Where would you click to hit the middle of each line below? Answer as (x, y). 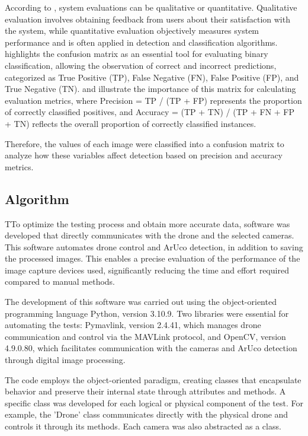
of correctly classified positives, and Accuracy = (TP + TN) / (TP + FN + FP (150, 112)
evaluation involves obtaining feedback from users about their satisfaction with (147, 19)
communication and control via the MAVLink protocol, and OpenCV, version (145, 336)
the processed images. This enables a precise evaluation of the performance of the (153, 258)
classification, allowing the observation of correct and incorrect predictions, (141, 65)
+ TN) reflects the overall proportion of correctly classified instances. (131, 123)
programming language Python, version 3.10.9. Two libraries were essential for (147, 313)
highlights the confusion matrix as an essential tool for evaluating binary (137, 54)
